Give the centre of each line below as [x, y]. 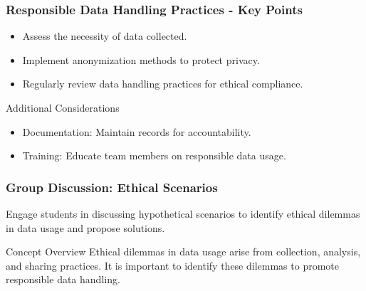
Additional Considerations [63, 107]
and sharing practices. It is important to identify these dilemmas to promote [172, 265]
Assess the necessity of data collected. [105, 36]
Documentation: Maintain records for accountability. [137, 131]
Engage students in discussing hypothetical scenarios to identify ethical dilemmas [183, 213]
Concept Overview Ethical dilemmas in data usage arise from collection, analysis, [183, 252]
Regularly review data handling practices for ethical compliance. [163, 84]
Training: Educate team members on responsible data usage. [154, 155]
